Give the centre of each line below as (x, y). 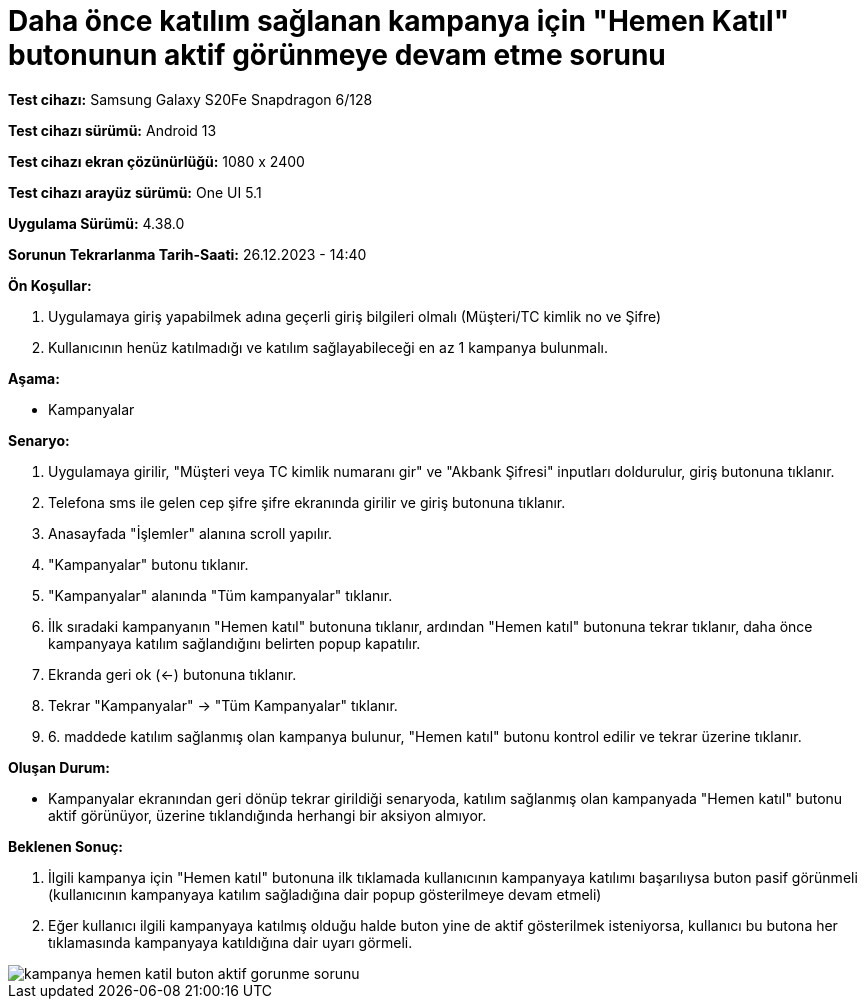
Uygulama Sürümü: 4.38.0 (96, 223)
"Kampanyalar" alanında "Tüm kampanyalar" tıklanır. (220, 595)
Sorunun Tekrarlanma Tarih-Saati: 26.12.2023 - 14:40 (187, 254)
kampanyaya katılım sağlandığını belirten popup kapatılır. (234, 643)
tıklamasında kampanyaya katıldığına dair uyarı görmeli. (230, 942)
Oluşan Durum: (59, 767)
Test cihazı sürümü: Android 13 (112, 130)
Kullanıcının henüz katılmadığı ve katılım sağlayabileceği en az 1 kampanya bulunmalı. (328, 347)
